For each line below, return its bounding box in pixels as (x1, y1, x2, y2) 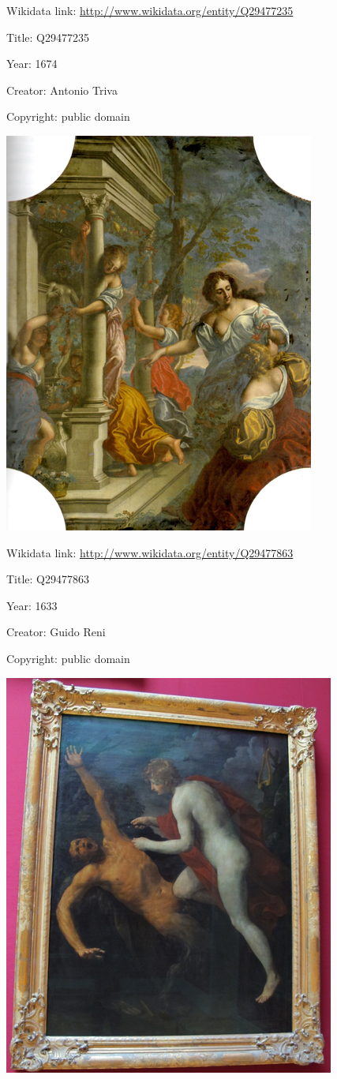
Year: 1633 (6, 597, 58, 613)
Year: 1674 (6, 55, 58, 72)
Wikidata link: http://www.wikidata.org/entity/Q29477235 (6, 2, 294, 18)
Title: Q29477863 (6, 571, 89, 587)
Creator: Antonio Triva (6, 81, 118, 98)
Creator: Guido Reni (6, 624, 106, 640)
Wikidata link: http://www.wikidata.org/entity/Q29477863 (6, 544, 294, 560)
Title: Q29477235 (6, 28, 89, 45)
